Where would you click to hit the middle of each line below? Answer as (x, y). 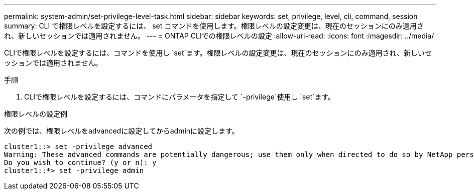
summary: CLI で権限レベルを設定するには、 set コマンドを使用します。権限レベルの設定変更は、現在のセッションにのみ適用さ (214, 26)
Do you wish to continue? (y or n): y (80, 162)
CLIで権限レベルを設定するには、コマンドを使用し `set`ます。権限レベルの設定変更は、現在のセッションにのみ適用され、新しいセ (218, 53)
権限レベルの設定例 (36, 114)
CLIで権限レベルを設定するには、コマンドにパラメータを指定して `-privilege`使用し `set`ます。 (180, 97)
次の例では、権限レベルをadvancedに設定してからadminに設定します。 (122, 131)
